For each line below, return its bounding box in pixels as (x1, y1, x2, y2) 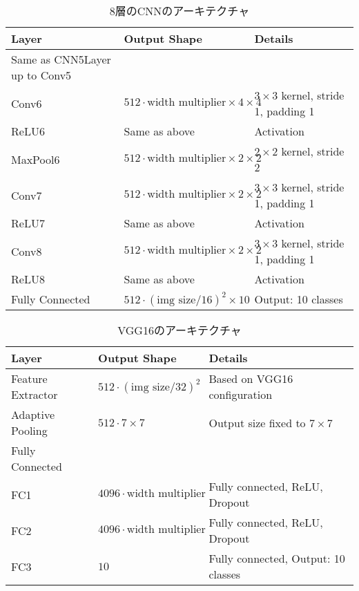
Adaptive (11, 406, 55, 422)
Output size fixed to (208, 414, 306, 431)
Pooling (11, 422, 48, 438)
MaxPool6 (11, 151, 60, 167)
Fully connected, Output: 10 (208, 550, 345, 566)
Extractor (11, 386, 58, 402)
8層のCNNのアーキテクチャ (109, 3, 250, 19)
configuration (208, 386, 273, 402)
